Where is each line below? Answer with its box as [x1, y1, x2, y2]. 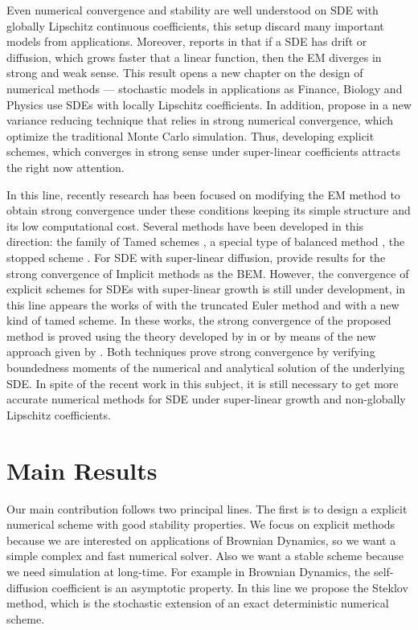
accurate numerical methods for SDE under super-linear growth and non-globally [6, 391, 406, 407]
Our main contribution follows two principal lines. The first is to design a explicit [6, 500, 408, 517]
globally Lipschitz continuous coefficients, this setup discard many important [6, 17, 384, 34]
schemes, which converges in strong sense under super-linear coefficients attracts [6, 143, 401, 160]
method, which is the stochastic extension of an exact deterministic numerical [6, 595, 389, 612]
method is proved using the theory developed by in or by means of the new [6, 327, 376, 344]
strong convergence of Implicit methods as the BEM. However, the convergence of [6, 264, 409, 281]
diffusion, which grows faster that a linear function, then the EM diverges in [6, 48, 382, 65]
